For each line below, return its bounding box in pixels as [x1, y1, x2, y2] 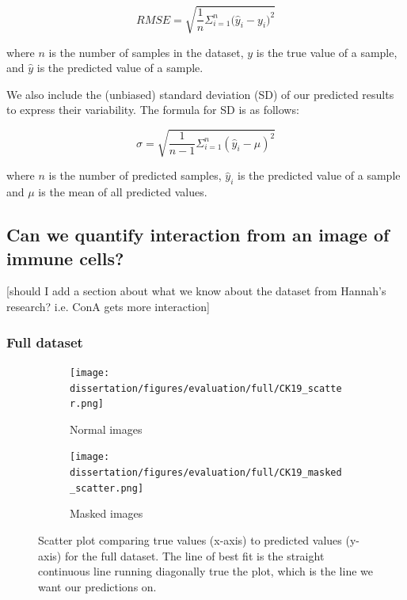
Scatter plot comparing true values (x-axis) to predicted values [38, 531, 342, 548]
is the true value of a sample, [256, 44, 397, 60]
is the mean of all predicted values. [38, 184, 207, 200]
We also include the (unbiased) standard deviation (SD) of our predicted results [6, 85, 394, 102]
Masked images [70, 505, 143, 522]
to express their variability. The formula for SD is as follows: [6, 101, 299, 118]
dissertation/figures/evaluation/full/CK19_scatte [70, 382, 342, 394]
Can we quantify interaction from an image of [6, 222, 390, 247]
